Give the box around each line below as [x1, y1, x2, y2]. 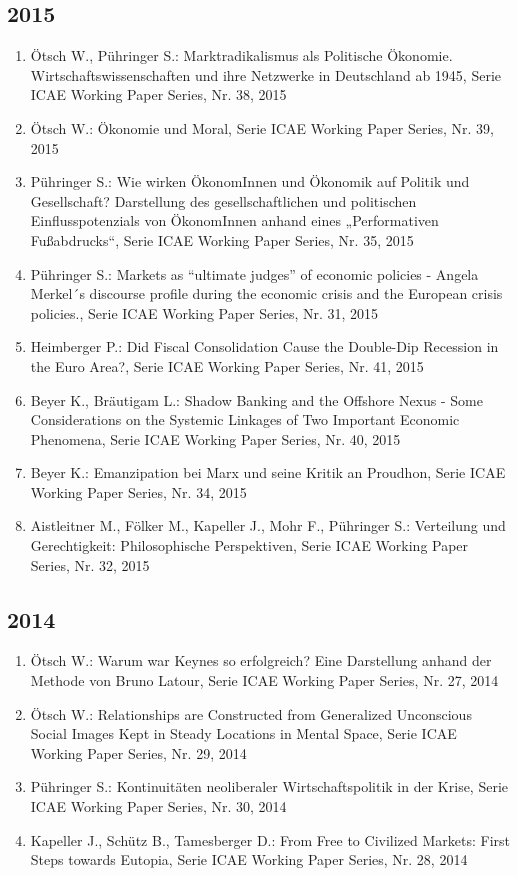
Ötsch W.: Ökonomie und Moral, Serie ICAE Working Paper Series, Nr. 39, [30, 117, 494, 138]
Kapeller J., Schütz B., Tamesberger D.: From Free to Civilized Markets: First [30, 829, 511, 850]
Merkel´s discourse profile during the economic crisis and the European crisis [30, 283, 503, 304]
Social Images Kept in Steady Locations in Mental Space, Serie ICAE [30, 723, 457, 744]
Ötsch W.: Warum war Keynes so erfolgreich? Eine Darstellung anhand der [30, 650, 492, 671]
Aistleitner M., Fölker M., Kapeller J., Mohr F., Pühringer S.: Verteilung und [30, 515, 506, 536]
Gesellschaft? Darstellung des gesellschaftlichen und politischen [30, 190, 417, 211]
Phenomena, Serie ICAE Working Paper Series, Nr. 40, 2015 [30, 428, 401, 449]
